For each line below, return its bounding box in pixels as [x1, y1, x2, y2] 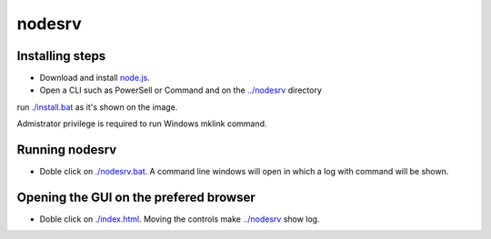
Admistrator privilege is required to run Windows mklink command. [16, 118, 267, 129]
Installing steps [16, 48, 106, 64]
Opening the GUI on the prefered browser [16, 189, 256, 204]
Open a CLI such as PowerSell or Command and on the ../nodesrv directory [39, 85, 323, 95]
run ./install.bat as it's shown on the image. [16, 101, 178, 113]
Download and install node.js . [39, 73, 150, 84]
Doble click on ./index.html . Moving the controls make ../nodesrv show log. [39, 214, 320, 224]
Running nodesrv [16, 142, 117, 158]
